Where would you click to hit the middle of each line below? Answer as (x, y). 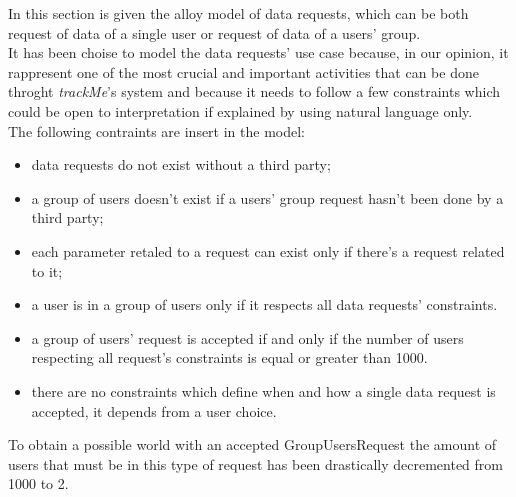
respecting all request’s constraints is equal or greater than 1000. (229, 357)
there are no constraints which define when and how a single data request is (263, 390)
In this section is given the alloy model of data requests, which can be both (238, 13)
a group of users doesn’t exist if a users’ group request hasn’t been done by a (267, 197)
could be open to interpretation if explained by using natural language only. (240, 110)
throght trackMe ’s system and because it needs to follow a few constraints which (254, 91)
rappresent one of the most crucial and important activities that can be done (243, 71)
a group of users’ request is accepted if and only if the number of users (247, 337)
